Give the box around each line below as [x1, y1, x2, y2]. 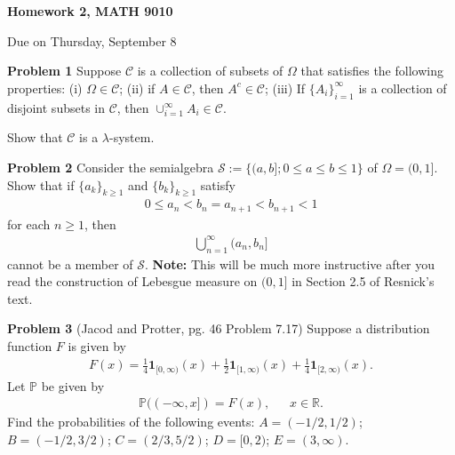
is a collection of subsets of [137, 61, 283, 80]
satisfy [200, 175, 235, 194]
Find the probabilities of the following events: [7, 412, 255, 431]
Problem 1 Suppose [7, 61, 122, 80]
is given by [68, 337, 126, 355]
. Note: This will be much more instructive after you [145, 254, 435, 273]
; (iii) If [265, 78, 306, 97]
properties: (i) [7, 78, 83, 97]
